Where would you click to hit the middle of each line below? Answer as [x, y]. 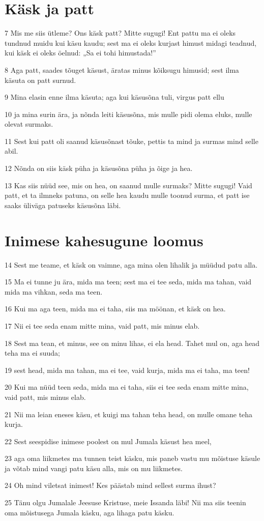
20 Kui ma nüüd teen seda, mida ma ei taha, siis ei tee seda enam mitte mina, [127, 387]
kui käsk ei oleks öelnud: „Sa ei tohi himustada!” [80, 53]
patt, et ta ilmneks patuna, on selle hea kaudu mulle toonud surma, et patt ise [127, 195]
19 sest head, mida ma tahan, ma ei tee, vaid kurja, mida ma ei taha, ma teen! [127, 370]
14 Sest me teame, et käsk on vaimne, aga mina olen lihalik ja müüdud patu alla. [131, 264]
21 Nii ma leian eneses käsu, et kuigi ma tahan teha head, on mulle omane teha [129, 414]
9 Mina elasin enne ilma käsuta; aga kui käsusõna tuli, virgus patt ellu [114, 97]
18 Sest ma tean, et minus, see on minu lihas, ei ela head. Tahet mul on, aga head [132, 343]
